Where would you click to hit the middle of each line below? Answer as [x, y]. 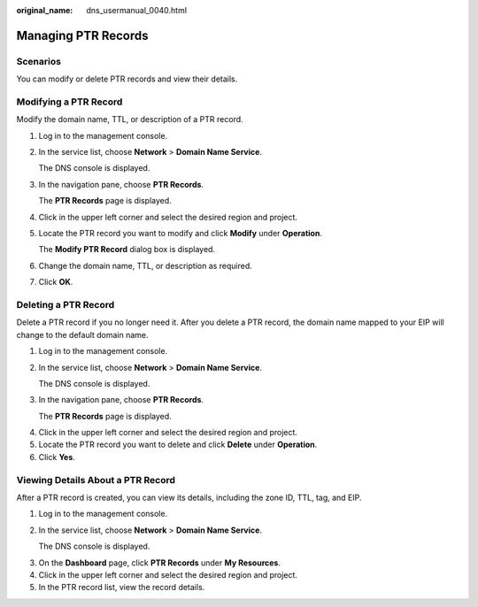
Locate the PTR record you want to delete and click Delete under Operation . [178, 445]
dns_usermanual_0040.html [137, 10]
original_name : [45, 10]
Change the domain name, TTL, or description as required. [145, 265]
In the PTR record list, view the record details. [122, 588]
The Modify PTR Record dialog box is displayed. [127, 250]
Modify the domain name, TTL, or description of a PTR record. [130, 119]
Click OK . [56, 282]
